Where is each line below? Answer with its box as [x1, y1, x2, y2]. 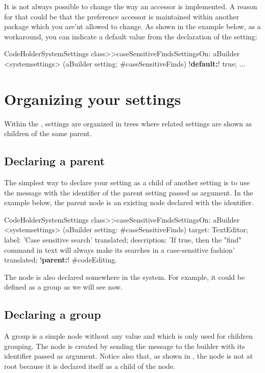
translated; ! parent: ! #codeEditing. [4, 254, 117, 265]
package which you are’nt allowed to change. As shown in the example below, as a [4, 21, 261, 32]
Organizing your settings [4, 88, 181, 109]
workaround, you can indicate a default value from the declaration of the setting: [4, 31, 257, 41]
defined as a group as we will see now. [4, 281, 123, 292]
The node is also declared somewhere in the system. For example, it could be [4, 271, 245, 282]
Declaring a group [4, 306, 101, 322]
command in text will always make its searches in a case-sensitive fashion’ [4, 244, 235, 255]
